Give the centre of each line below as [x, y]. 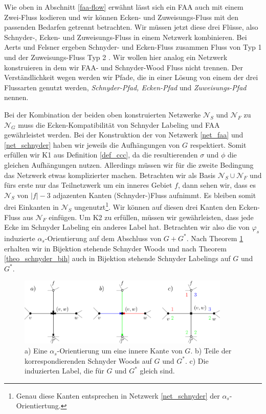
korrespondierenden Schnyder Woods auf [88, 360]
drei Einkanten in [31, 206]
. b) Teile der [211, 351]
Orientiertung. [38, 406]
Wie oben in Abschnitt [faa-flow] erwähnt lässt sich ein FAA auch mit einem [124, 7]
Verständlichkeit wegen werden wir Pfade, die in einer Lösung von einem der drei [131, 77]
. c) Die [197, 360]
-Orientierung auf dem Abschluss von [103, 238]
